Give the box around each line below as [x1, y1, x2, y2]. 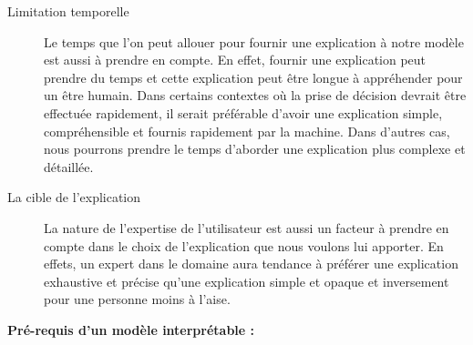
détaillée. [44, 157, 94, 176]
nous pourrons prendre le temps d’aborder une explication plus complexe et [44, 139, 466, 158]
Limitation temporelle [7, 2, 129, 20]
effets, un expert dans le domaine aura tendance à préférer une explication [44, 254, 458, 273]
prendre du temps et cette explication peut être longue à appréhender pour [44, 67, 463, 86]
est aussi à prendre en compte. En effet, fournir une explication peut [44, 50, 427, 69]
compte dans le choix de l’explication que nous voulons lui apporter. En [44, 236, 444, 255]
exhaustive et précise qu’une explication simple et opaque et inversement [44, 271, 449, 290]
